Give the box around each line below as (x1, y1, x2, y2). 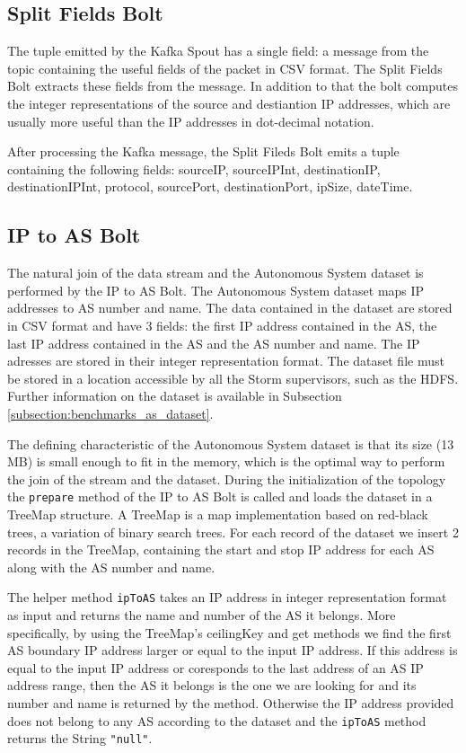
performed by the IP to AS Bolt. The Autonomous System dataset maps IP (7, 280, 425, 299)
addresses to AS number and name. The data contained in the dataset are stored (7, 298, 453, 317)
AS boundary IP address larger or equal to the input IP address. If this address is (7, 641, 458, 660)
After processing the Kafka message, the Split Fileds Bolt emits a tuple (7, 142, 400, 161)
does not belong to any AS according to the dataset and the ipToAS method (7, 711, 426, 730)
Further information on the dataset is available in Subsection (7, 386, 342, 405)
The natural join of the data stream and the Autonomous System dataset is (7, 263, 424, 282)
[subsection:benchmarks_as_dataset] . (7, 403, 214, 422)
